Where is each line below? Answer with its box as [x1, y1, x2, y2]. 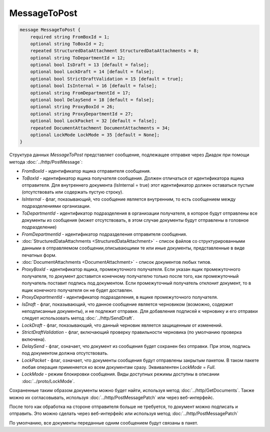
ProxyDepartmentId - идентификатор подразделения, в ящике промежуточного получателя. [21, 294, 218, 300]
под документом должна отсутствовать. [21, 350, 108, 356]
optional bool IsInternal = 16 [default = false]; [30, 83, 157, 89]
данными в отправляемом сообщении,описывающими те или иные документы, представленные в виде [21, 245, 245, 251]
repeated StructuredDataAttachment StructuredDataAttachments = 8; [30, 48, 199, 54]
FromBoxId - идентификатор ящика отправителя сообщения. [21, 168, 151, 174]
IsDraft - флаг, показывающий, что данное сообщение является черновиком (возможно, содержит [21, 301, 233, 307]
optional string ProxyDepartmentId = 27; [30, 111, 133, 117]
